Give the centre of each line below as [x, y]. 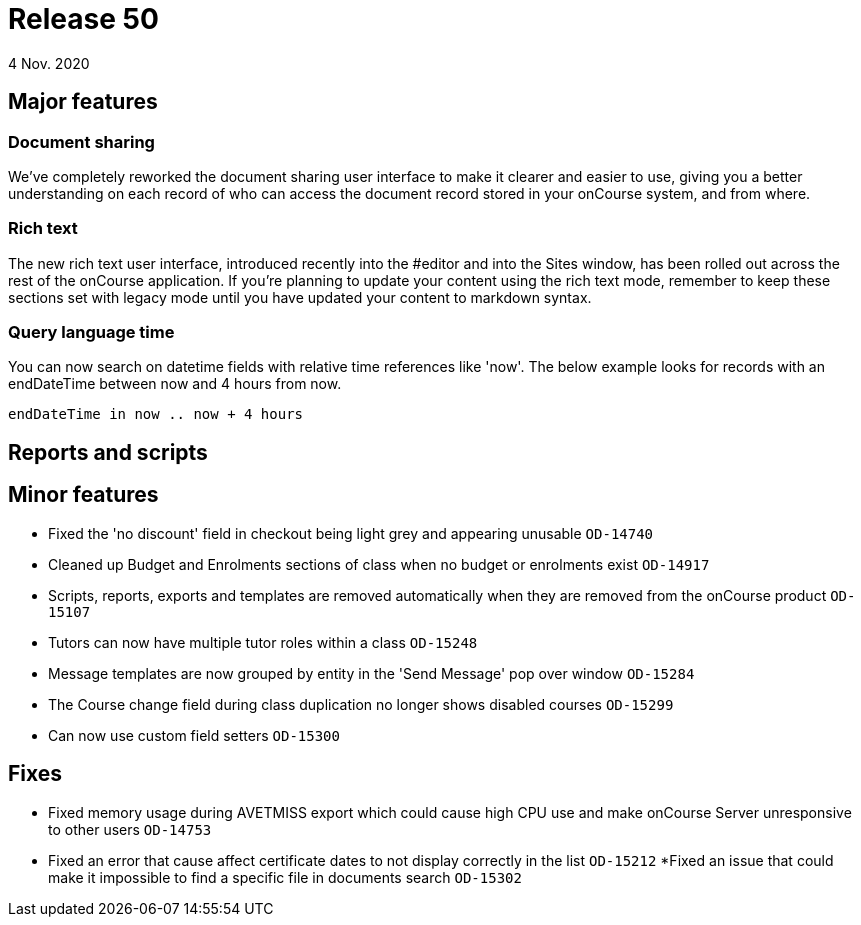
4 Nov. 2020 [49, 63]
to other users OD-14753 [130, 829]
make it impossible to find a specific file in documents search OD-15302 [285, 877]
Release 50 [83, 19]
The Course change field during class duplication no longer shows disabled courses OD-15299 [361, 704]
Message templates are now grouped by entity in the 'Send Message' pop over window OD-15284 [371, 673]
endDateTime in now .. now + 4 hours [156, 414]
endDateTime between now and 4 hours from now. [175, 384]
